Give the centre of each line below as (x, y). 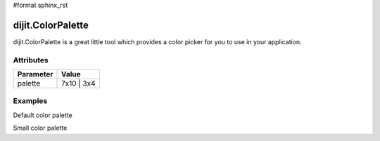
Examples (30, 101)
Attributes (31, 60)
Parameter (35, 74)
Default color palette (43, 115)
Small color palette (40, 128)
